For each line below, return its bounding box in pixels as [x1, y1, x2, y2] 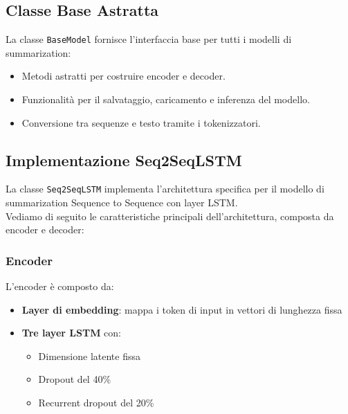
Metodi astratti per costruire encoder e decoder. [21, 69, 226, 83]
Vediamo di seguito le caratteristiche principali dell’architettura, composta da [6, 208, 334, 223]
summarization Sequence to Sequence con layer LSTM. [6, 195, 238, 210]
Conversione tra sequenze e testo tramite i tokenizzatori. [21, 115, 261, 129]
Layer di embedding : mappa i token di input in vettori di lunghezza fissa [21, 302, 342, 316]
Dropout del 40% [38, 372, 111, 386]
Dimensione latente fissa [38, 348, 140, 363]
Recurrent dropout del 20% [38, 395, 154, 410]
